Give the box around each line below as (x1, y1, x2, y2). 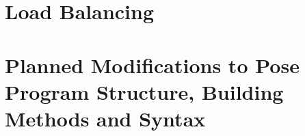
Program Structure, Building (5, 77, 284, 105)
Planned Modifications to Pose (5, 51, 300, 79)
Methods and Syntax (5, 104, 206, 132)
